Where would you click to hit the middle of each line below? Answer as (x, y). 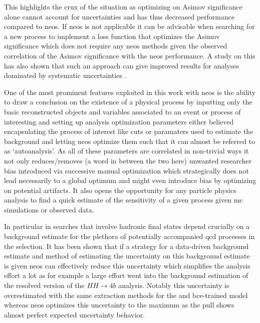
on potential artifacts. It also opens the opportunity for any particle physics (120, 190)
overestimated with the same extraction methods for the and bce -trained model (126, 295)
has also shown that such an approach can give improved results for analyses (121, 65)
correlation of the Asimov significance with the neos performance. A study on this (130, 55)
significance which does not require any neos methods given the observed (116, 46)
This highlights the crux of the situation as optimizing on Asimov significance (123, 6)
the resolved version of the (44, 285)
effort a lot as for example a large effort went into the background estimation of (126, 275)
